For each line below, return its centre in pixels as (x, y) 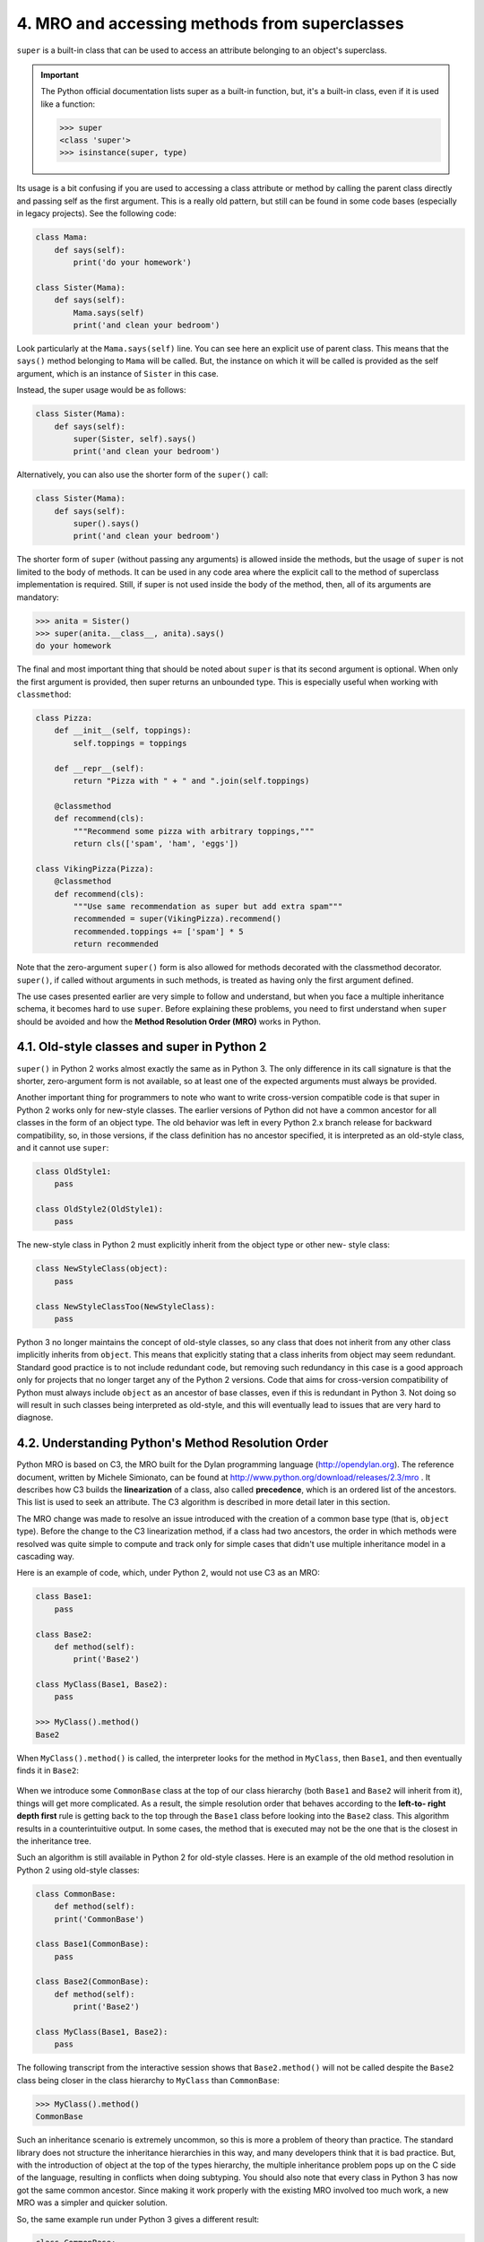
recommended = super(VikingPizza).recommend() (177, 919)
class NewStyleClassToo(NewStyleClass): (125, 1306)
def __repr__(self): (99, 768)
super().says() (107, 524)
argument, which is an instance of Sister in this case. (117, 373)
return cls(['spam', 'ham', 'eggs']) (156, 843)
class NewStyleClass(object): (102, 1269)
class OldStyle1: (73, 1171)
